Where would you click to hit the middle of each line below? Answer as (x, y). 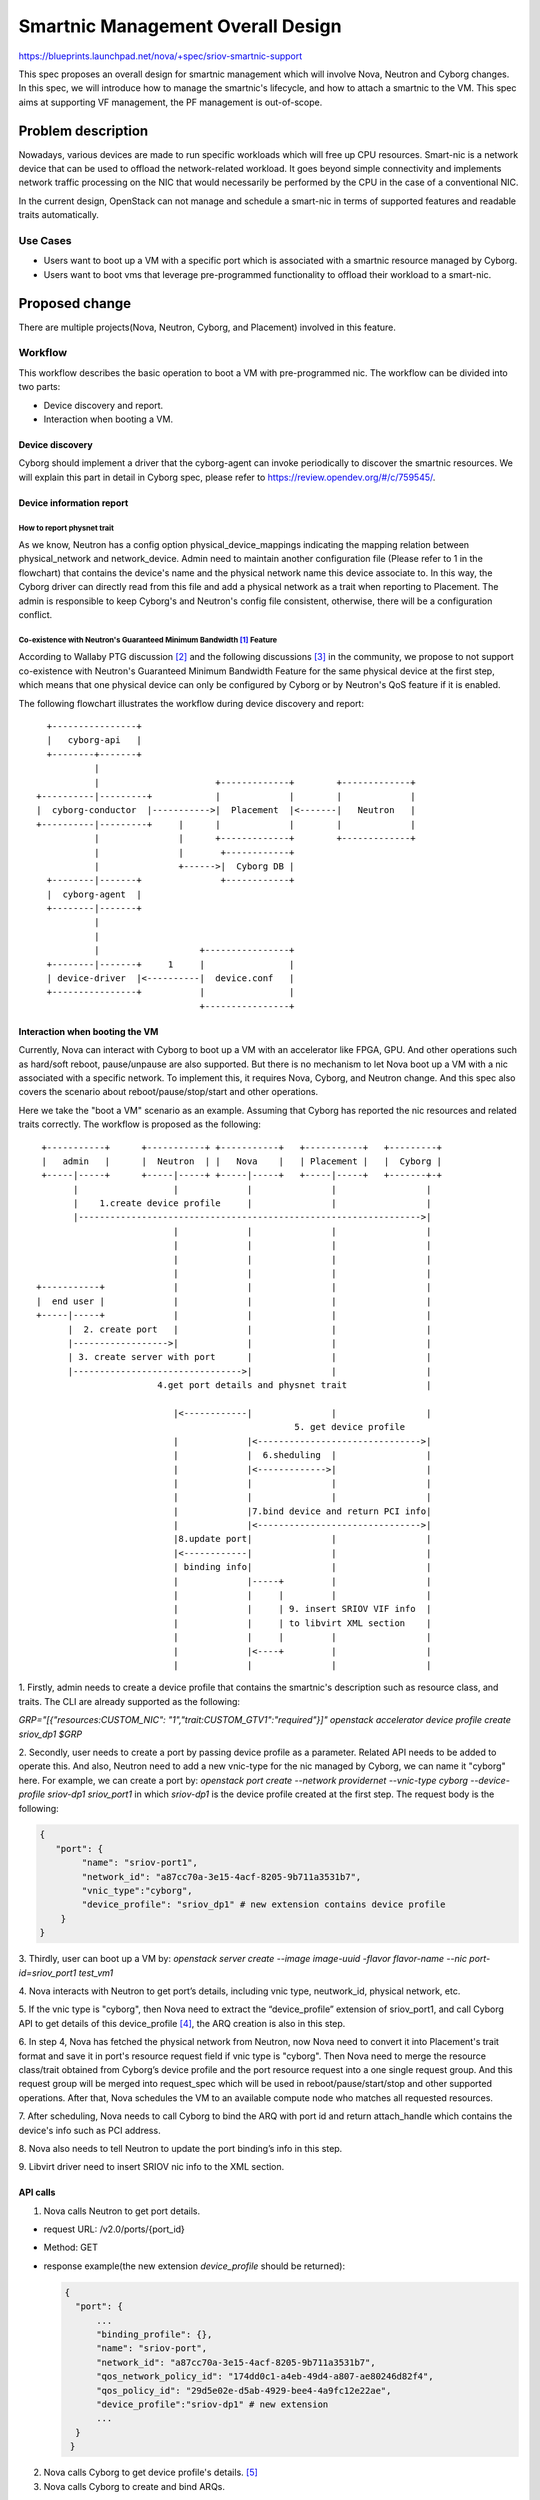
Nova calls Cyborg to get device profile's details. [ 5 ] (151, 2472)
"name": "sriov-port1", (140, 1863)
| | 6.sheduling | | (302, 1455)
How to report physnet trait (66, 528)
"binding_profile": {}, (154, 2334)
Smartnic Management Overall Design (180, 26)
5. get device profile (350, 1427)
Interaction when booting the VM (88, 1031)
